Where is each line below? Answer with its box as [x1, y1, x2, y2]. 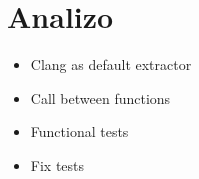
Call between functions [30, 87, 171, 108]
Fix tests [30, 154, 85, 175]
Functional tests [30, 121, 129, 142]
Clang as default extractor [30, 54, 192, 75]
